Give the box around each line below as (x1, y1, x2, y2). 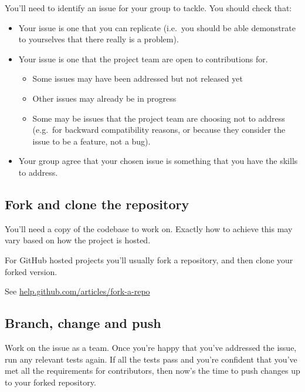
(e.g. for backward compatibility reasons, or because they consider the (32, 123, 286, 136)
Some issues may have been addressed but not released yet (32, 72, 243, 85)
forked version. (5, 265, 57, 277)
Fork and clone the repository (5, 195, 189, 213)
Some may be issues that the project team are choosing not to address (32, 112, 285, 124)
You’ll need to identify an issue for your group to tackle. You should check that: (5, 2, 292, 14)
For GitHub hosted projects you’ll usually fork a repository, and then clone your (5, 253, 293, 266)
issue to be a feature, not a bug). (32, 135, 151, 147)
